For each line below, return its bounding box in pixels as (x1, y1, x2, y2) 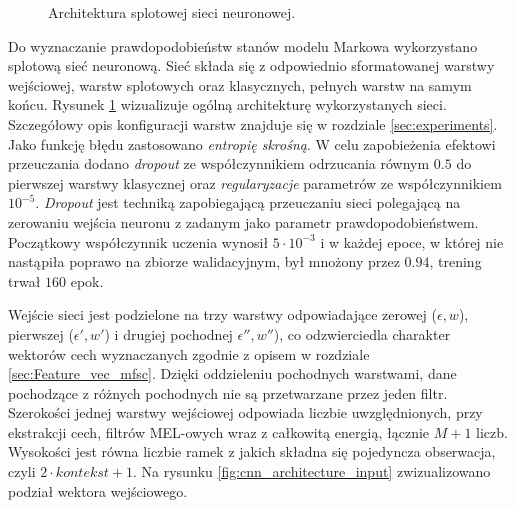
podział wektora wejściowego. (8, 480, 188, 501)
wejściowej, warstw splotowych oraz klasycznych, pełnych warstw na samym (8, 74, 472, 95)
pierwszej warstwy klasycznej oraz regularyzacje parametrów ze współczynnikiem (8, 172, 502, 193)
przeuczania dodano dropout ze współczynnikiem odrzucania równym (8, 153, 430, 174)
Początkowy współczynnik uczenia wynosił (8, 231, 269, 252)
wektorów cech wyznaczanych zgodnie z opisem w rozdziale (8, 343, 370, 364)
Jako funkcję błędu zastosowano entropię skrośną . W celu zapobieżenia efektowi (8, 133, 496, 154)
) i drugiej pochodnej (104, 323, 233, 344)
